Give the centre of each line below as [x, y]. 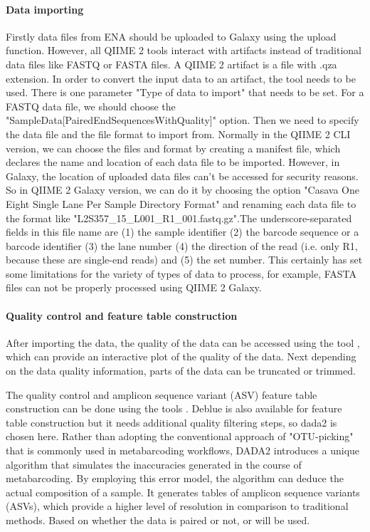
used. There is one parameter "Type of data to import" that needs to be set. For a [185, 92]
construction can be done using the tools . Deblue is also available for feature [174, 408]
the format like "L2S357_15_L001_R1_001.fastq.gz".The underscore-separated [179, 218]
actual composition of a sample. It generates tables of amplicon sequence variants [183, 492]
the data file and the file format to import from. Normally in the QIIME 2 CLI [178, 134]
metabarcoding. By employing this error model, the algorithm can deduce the [175, 478]
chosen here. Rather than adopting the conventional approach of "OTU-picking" [180, 436]
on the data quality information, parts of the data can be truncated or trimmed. [181, 371]
